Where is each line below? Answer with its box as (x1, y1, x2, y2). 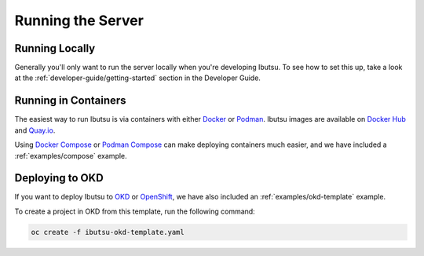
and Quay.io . (14, 126, 56, 135)
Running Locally (14, 42, 96, 55)
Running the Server (14, 12, 144, 29)
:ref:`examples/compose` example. (14, 151, 127, 160)
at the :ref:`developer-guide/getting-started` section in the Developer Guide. (14, 73, 261, 82)
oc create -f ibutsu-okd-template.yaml (31, 228, 185, 236)
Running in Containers (14, 94, 126, 108)
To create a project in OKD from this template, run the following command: (14, 207, 255, 216)
